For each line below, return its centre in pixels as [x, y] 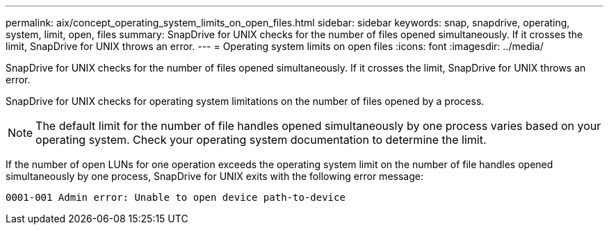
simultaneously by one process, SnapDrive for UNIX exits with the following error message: [214, 176]
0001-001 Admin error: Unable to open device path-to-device [176, 197]
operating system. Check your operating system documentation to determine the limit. [261, 140]
